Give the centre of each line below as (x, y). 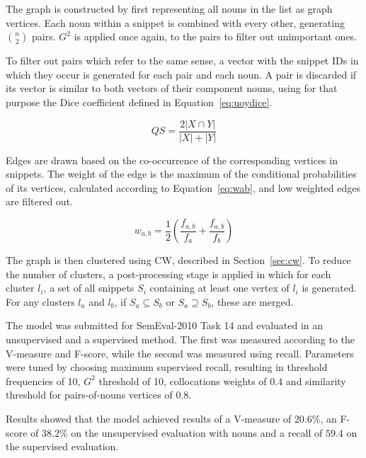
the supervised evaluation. (62, 446)
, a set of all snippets (89, 288)
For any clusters (40, 301)
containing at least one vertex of (219, 288)
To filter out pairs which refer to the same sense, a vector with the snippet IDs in (182, 61)
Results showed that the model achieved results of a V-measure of (149, 418)
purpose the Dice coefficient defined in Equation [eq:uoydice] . (139, 102)
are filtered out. (39, 201)
